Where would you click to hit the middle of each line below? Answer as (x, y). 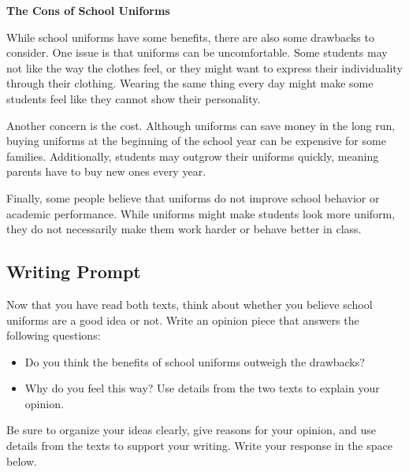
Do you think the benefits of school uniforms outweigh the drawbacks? (195, 361)
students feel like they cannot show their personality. (134, 98)
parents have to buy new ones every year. (106, 171)
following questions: (54, 335)
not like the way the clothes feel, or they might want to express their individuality (204, 67)
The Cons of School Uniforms (88, 10)
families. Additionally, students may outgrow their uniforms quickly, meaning (193, 156)
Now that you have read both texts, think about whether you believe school (190, 304)
